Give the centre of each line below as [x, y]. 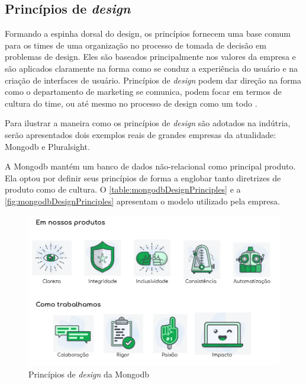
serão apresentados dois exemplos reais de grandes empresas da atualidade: [141, 134]
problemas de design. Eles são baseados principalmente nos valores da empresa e [150, 57]
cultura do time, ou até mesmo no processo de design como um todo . [131, 103]
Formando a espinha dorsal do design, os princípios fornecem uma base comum [148, 33]
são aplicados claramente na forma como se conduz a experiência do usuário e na [152, 68]
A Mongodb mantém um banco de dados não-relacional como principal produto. [150, 166]
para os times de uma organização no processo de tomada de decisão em [136, 45]
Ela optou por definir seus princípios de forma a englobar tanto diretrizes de [143, 177]
